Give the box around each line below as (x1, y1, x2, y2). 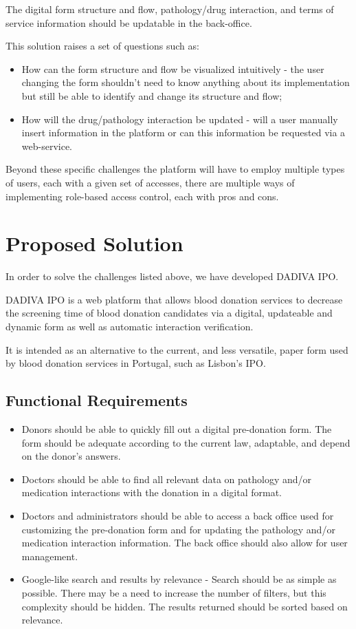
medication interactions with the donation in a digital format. (21, 485, 282, 500)
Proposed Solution (5, 229, 183, 257)
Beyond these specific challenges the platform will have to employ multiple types (5, 162, 345, 176)
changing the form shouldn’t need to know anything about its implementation (21, 75, 350, 89)
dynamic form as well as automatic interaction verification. (5, 319, 254, 334)
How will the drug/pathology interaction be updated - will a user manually (21, 111, 338, 126)
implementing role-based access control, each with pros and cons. (5, 189, 279, 203)
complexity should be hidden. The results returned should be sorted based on (21, 599, 348, 613)
